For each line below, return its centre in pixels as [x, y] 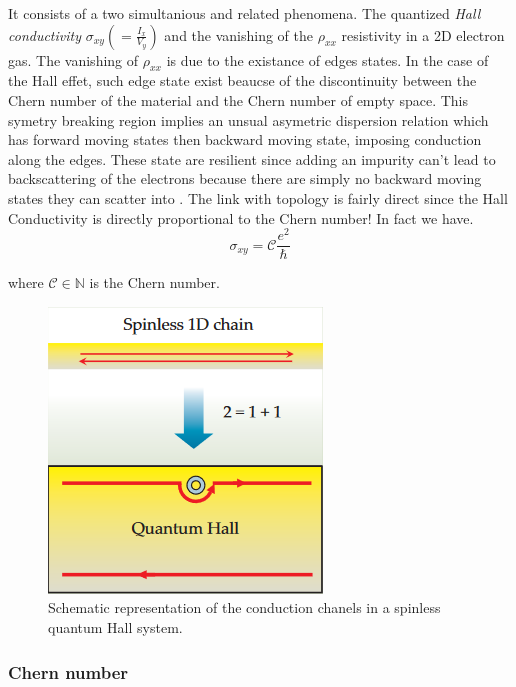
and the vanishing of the [239, 34]
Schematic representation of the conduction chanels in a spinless [244, 607]
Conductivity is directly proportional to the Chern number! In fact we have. [241, 217]
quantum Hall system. [115, 627]
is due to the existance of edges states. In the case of [327, 59]
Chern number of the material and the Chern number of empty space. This [238, 99]
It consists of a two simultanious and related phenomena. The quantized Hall [244, 13]
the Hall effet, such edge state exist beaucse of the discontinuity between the [242, 80]
